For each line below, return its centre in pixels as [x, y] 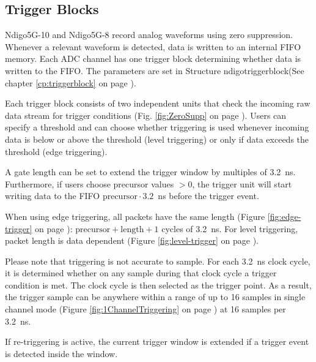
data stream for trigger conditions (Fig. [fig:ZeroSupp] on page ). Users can [146, 115]
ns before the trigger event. [208, 196]
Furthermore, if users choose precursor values [90, 183]
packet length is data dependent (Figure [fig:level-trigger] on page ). [132, 240]
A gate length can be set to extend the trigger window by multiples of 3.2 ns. [150, 172]
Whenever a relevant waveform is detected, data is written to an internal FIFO [153, 46]
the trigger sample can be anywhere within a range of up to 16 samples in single [155, 297]
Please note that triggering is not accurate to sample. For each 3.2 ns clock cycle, [158, 261]
